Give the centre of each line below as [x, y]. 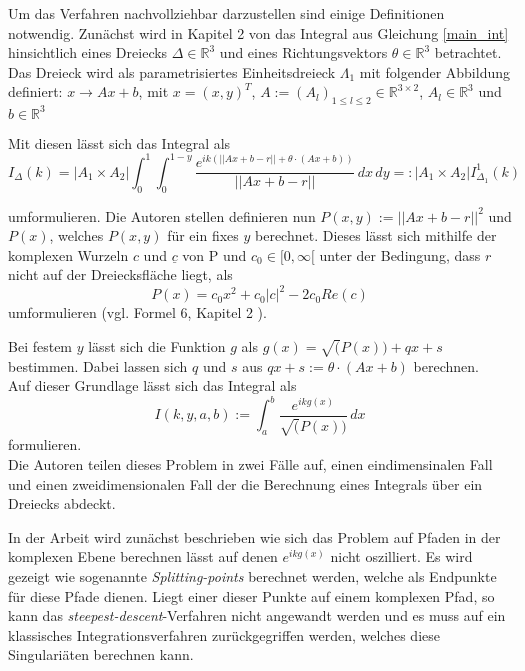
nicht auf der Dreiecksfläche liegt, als [120, 274]
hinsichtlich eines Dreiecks [88, 52]
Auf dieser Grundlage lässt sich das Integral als [152, 385]
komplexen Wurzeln [68, 254]
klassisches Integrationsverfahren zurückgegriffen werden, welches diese [224, 634]
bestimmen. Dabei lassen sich [98, 365]
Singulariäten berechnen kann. [101, 654]
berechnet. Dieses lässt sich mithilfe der [376, 235]
